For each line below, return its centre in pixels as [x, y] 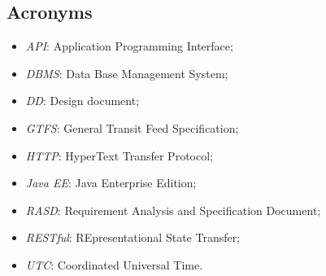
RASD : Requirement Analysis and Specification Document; [173, 210]
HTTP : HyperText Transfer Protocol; [119, 155]
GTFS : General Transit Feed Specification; [132, 127]
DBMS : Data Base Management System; [127, 73]
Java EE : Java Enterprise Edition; [111, 183]
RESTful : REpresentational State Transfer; [133, 237]
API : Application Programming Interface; [129, 46]
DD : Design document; [83, 101]
